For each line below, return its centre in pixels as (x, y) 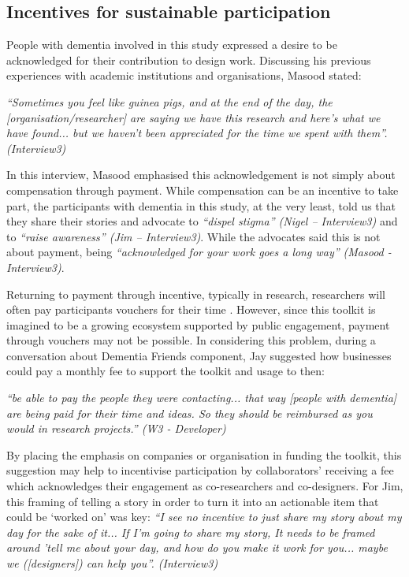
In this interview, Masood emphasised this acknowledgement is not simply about (201, 175)
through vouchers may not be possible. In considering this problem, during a (191, 340)
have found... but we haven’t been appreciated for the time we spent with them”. (197, 133)
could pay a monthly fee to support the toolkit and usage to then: (165, 371)
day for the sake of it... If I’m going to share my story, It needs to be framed (191, 532)
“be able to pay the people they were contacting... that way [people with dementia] (202, 398)
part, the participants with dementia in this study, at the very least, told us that (201, 205)
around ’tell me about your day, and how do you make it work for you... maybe (197, 547)
